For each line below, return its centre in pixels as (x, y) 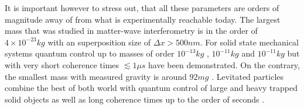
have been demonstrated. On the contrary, (224, 64)
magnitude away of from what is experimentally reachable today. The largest (143, 19)
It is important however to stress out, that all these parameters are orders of (142, 8)
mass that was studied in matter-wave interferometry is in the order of (131, 31)
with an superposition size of (99, 42)
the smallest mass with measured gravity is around (96, 76)
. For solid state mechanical (249, 42)
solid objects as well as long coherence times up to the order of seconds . (135, 99)
